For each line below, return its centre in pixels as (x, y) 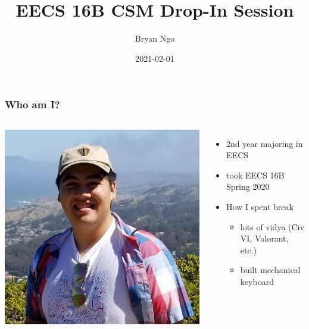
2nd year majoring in (265, 143)
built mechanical (270, 270)
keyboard (257, 281)
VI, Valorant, (264, 238)
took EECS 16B (255, 175)
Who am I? (32, 104)
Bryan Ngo (155, 38)
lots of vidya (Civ (272, 226)
